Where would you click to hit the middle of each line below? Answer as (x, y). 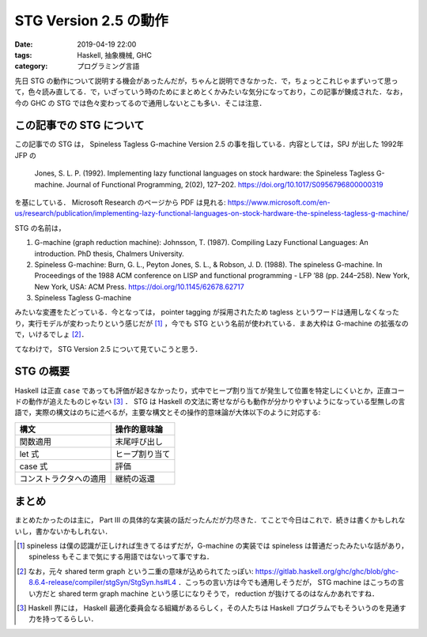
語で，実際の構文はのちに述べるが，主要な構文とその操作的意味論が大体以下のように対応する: (168, 413)
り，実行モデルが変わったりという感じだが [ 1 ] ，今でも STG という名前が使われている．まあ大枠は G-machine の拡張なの (212, 323)
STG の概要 (42, 371)
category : (31, 66)
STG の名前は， (40, 228)
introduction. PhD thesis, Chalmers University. (110, 254)
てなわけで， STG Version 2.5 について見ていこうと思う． (108, 349)
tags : (23, 55)
